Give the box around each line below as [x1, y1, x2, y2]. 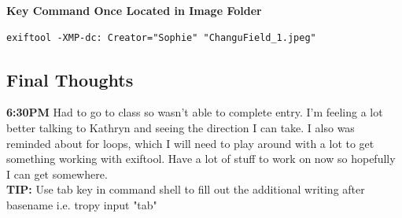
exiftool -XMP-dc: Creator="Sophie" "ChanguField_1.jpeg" [6, 31, 316, 43]
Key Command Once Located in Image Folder [6, 2, 262, 18]
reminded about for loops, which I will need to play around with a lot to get [6, 135, 374, 151]
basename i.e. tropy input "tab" [6, 196, 157, 212]
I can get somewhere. [6, 165, 108, 182]
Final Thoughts [6, 67, 134, 91]
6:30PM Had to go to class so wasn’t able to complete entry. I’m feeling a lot [6, 104, 383, 120]
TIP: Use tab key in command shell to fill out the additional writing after [6, 181, 365, 198]
